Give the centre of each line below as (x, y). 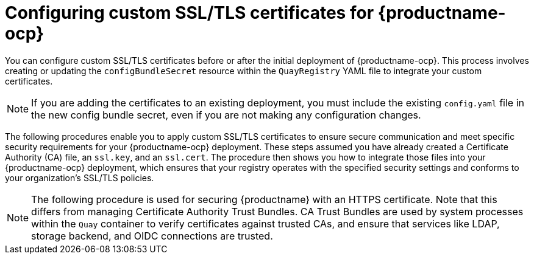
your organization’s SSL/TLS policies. (80, 178)
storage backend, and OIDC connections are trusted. (152, 236)
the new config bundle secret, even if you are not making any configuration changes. (226, 115)
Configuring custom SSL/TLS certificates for (190, 13)
